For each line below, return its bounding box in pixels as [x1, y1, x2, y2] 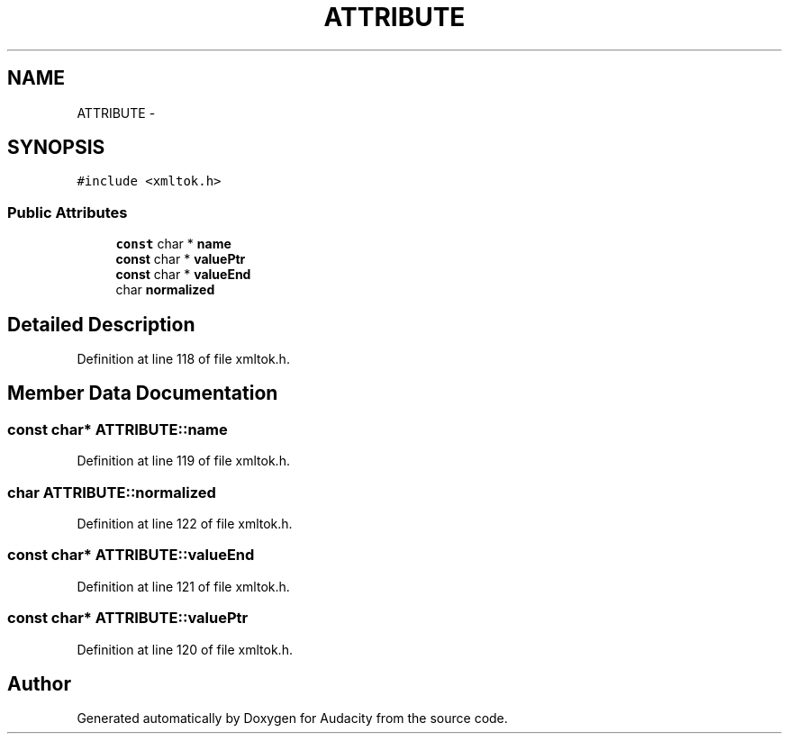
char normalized [115, 282, 215, 298]
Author [7, 672, 71, 695]
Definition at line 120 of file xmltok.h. [77, 641, 293, 657]
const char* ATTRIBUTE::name [7, 420, 228, 438]
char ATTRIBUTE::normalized [7, 483, 216, 502]
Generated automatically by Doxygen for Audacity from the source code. [77, 710, 508, 727]
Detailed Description [7, 312, 195, 336]
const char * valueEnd [115, 267, 251, 283]
